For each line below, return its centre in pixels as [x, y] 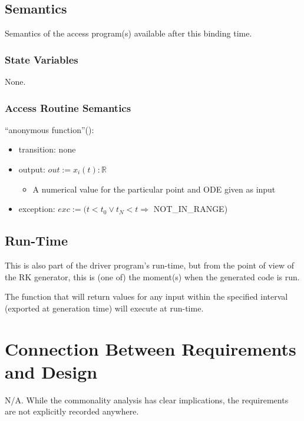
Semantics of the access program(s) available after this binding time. [128, 33]
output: [32, 169]
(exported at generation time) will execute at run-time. [104, 308]
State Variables [42, 59]
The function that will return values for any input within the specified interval [146, 296]
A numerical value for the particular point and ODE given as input [154, 189]
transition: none [47, 149]
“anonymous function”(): [49, 129]
